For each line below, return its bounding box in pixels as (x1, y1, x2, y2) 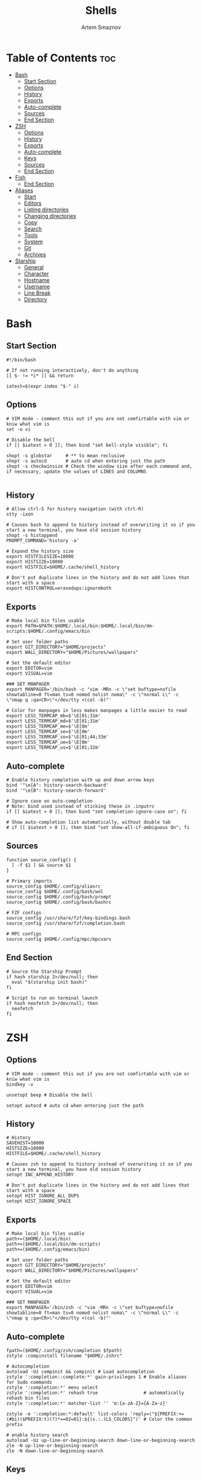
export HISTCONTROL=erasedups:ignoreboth (6, 585, 112, 592)
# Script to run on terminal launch (6, 995, 98, 1001)
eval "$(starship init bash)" (11, 979, 87, 985)
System (23, 238, 43, 245)
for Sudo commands (6, 1379, 52, 1385)
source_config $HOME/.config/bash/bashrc (6, 899, 112, 905)
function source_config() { (6, 857, 77, 863)
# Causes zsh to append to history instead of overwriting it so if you (6, 1161, 193, 1167)
